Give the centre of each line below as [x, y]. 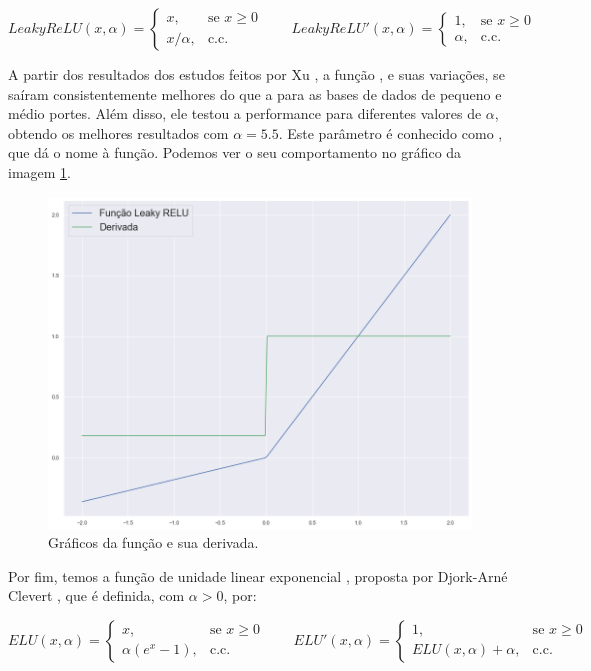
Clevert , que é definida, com [96, 595]
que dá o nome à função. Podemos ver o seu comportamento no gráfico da [235, 152]
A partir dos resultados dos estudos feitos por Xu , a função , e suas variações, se [256, 74]
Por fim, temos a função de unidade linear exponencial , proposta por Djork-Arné [258, 575]
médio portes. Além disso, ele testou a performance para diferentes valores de [245, 113]
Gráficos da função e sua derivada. [153, 542]
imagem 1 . [40, 171]
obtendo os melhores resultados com [118, 132]
